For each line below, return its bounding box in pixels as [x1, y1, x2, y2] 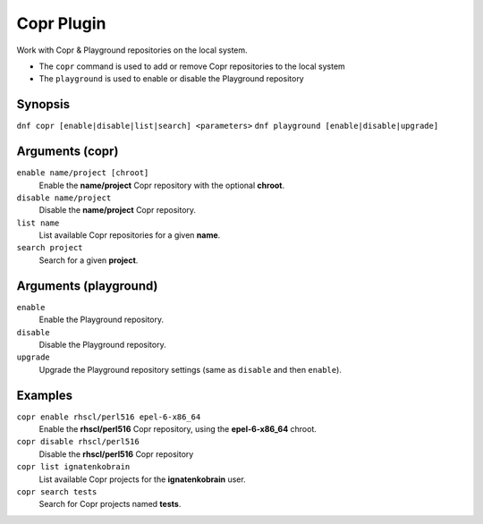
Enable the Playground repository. [38, 314, 165, 325]
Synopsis [16, 97, 71, 112]
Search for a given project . [38, 255, 139, 266]
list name [16, 217, 60, 228]
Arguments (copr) [16, 144, 119, 159]
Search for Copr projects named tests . [38, 499, 182, 510]
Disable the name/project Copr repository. [38, 205, 197, 216]
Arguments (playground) [16, 278, 158, 293]
